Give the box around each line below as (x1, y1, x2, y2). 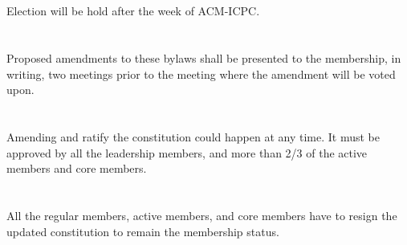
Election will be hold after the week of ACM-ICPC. (6, 2, 260, 19)
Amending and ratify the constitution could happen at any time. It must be (6, 128, 380, 145)
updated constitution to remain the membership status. (6, 223, 279, 239)
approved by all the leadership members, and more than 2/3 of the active (6, 144, 368, 161)
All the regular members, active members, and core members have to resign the (6, 206, 397, 223)
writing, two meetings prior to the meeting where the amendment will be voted (6, 65, 396, 82)
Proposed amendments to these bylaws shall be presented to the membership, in (6, 49, 401, 66)
